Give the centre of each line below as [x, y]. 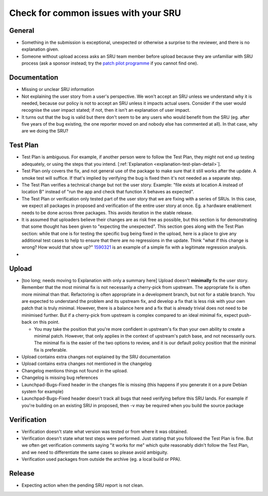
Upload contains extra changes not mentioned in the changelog [87, 364]
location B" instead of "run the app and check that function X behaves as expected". [108, 192]
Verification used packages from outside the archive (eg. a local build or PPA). [101, 459]
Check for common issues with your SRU [95, 13]
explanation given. [40, 49]
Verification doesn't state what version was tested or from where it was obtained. [105, 431]
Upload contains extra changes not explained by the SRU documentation [96, 357]
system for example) [43, 392]
